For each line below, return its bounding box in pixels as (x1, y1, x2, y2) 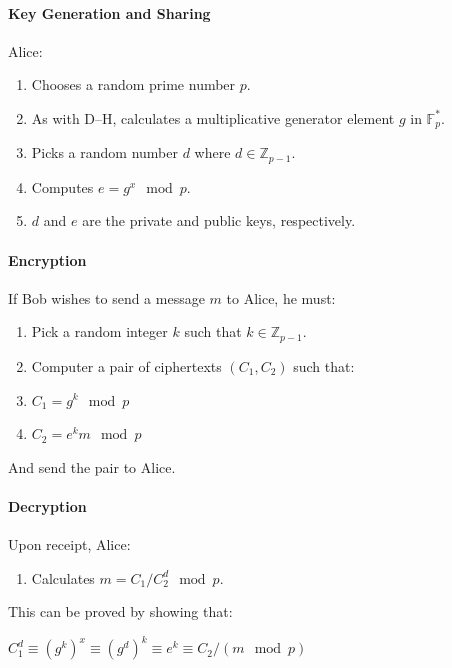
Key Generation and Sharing (8, 2, 211, 23)
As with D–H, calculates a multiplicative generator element (31, 107, 395, 128)
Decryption (8, 495, 87, 516)
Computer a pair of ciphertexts (31, 355, 222, 376)
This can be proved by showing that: (8, 601, 233, 622)
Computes (31, 176, 94, 197)
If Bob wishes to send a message (8, 287, 205, 308)
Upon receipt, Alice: (8, 534, 131, 555)
